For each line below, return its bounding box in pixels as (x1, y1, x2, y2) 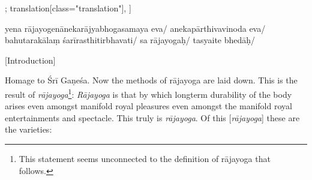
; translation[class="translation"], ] (5, 2, 131, 14)
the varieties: (5, 123, 52, 136)
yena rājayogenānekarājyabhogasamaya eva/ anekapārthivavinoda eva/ (5, 22, 266, 34)
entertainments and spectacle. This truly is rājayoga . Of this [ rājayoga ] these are (5, 111, 300, 124)
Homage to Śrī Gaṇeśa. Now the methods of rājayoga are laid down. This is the (5, 74, 298, 86)
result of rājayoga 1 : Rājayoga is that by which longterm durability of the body (5, 86, 292, 100)
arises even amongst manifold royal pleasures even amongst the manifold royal (5, 100, 292, 112)
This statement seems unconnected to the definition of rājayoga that (19, 152, 271, 164)
